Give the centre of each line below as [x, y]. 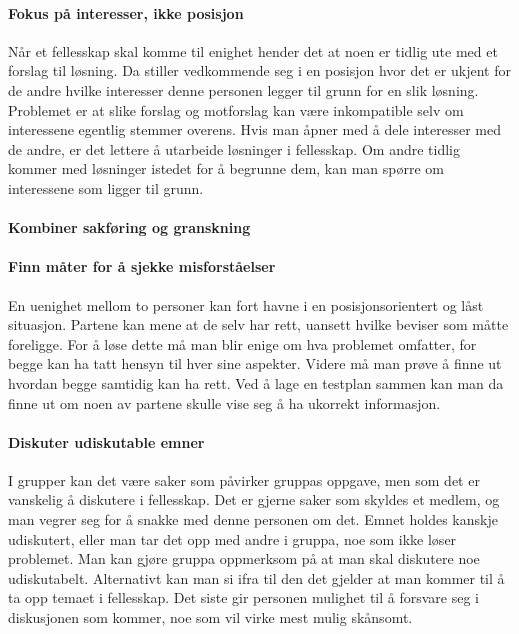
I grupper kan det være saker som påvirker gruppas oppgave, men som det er [244, 479]
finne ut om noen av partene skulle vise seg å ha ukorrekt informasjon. [224, 402]
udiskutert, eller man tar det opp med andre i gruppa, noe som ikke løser [232, 538]
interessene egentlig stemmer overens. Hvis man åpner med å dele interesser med [254, 129]
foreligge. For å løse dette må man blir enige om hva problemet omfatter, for [242, 343]
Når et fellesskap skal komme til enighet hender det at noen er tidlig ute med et [253, 50]
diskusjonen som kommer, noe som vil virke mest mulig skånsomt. [210, 617]
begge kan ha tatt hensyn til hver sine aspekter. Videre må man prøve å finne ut [255, 363]
